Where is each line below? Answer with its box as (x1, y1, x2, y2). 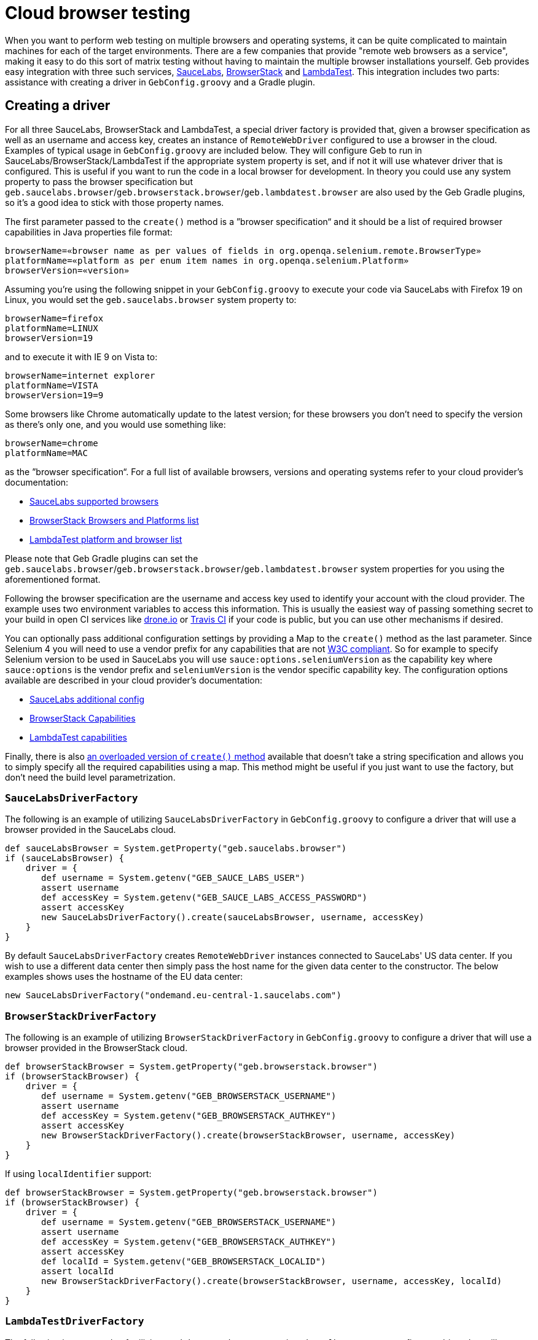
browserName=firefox (5, 313, 104, 323)
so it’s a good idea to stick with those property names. (5, 197, 224, 208)
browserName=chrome (5, 438, 98, 448)
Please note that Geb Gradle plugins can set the (5, 553, 198, 564)
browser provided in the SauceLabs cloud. (5, 824, 176, 835)
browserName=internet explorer (5, 370, 155, 380)
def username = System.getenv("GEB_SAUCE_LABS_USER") (41, 873, 305, 883)
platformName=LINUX (5, 323, 98, 333)
